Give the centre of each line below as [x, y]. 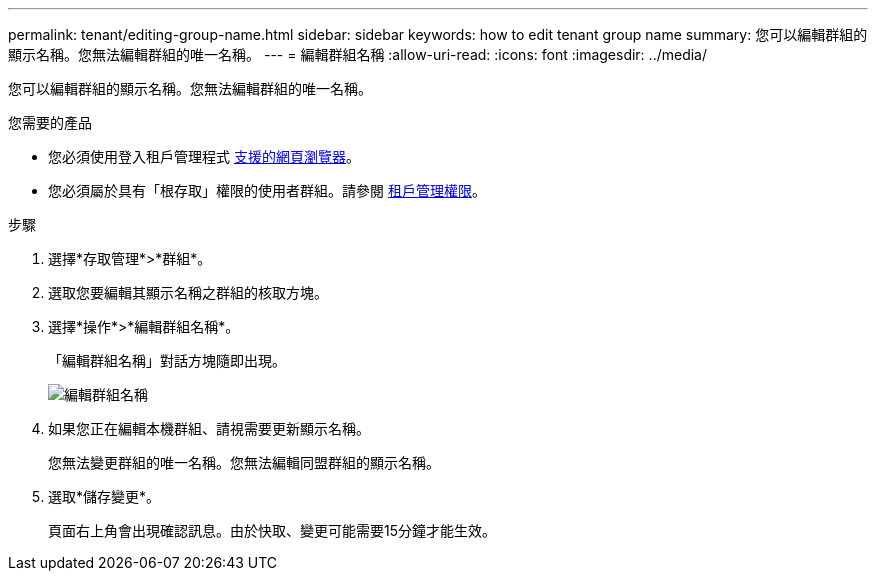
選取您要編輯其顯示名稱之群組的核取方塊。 [188, 292]
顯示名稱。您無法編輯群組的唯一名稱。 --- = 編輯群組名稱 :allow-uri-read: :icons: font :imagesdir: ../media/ [358, 54]
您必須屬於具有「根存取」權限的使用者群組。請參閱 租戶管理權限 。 [267, 190]
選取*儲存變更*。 [104, 496]
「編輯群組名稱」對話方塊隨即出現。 [167, 360]
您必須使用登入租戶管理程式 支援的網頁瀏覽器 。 [204, 156]
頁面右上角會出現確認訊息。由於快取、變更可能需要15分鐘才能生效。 [272, 530]
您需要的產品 [50, 122]
